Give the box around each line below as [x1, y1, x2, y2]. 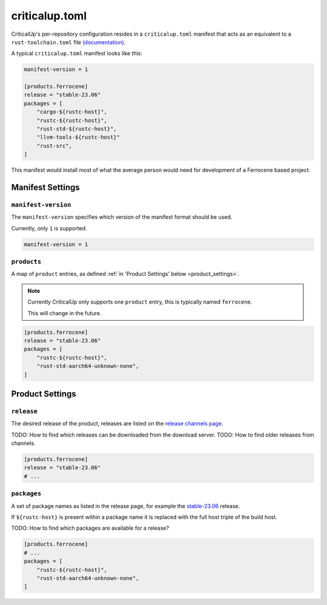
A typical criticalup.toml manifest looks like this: [11, 50, 142, 57]
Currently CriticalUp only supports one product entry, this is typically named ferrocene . [27, 298, 253, 306]
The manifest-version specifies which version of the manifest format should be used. [11, 213, 233, 221]
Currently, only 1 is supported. [11, 224, 87, 232]
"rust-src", [36, 142, 73, 149]
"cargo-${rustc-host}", [36, 109, 107, 115]
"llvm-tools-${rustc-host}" [36, 134, 121, 141]
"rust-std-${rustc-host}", [36, 125, 117, 133]
